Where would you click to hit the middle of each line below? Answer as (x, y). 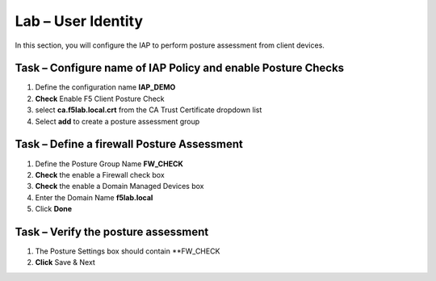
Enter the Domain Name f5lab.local (94, 197)
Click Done (54, 209)
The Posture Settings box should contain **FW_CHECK (128, 251)
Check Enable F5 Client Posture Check (100, 99)
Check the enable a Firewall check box (100, 174)
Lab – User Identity (79, 21)
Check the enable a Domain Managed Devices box (119, 187)
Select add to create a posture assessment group (117, 121)
